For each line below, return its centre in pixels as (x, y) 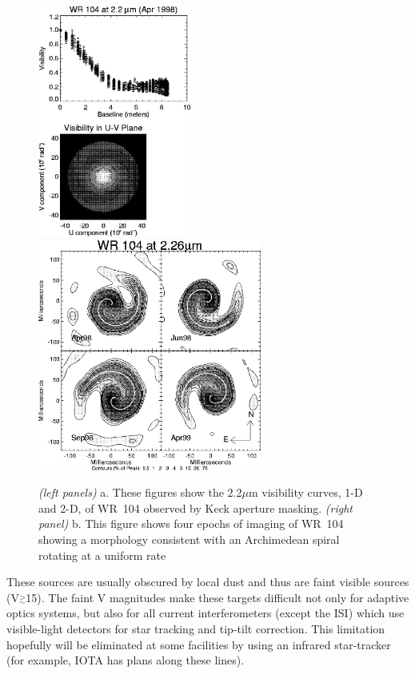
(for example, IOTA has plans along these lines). (126, 660)
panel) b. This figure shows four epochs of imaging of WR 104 (191, 523)
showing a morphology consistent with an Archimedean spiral (189, 539)
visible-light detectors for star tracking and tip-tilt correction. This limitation (196, 628)
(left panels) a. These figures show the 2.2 (140, 492)
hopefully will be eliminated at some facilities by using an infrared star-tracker (199, 644)
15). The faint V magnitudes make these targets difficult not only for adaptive (217, 597)
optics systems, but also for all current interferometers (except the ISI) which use (206, 613)
